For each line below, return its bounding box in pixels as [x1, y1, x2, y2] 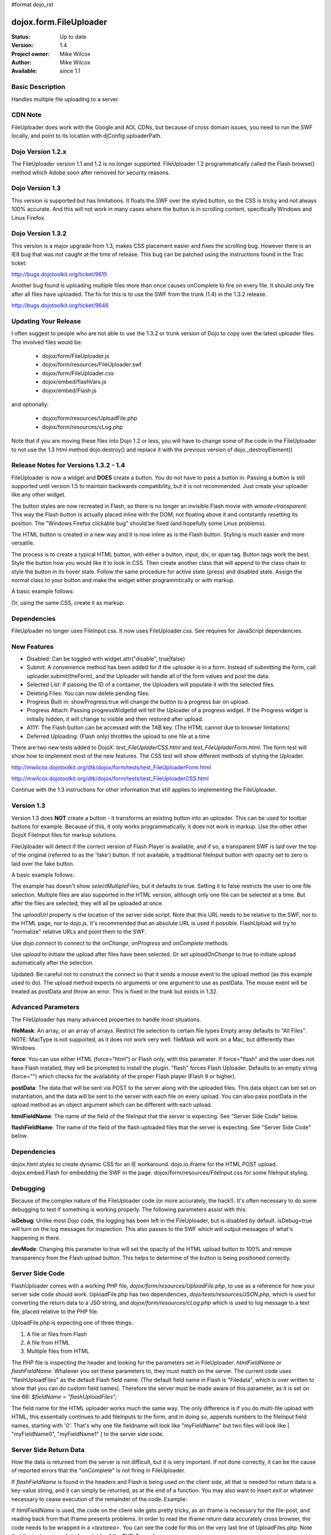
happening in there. [11, 1234, 61, 1242]
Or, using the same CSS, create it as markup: [11, 599, 125, 606]
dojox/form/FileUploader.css [42, 369, 115, 377]
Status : [11, 33, 31, 40]
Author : [11, 59, 32, 66]
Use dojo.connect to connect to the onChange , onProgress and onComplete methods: [11, 939, 229, 947]
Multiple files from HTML [26, 1348, 89, 1355]
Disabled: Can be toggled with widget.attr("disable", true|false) [26, 655, 185, 663]
